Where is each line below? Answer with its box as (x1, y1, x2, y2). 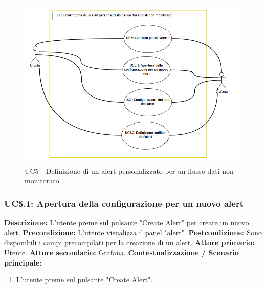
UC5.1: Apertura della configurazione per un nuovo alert (4, 197, 243, 209)
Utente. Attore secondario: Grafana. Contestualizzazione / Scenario (4, 247, 239, 257)
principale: (4, 257, 42, 268)
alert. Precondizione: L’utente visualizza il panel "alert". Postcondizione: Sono (4, 227, 262, 237)
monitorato (25, 175, 59, 186)
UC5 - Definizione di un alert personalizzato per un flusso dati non (25, 165, 234, 176)
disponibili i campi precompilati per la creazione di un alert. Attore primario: (4, 237, 255, 248)
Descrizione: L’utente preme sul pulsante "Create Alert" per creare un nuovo (4, 217, 249, 228)
